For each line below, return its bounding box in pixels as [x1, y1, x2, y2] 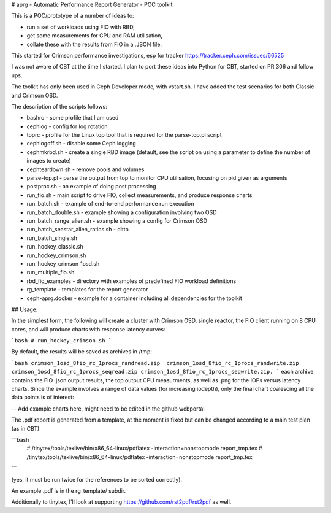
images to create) [26, 157, 72, 164]
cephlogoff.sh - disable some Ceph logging [26, 140, 136, 147]
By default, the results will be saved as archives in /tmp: [11, 348, 153, 355]
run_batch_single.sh [26, 234, 78, 242]
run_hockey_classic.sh [26, 243, 83, 250]
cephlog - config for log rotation [26, 123, 108, 130]
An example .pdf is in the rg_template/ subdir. [11, 487, 126, 494]
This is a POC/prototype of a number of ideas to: [11, 12, 134, 20]
